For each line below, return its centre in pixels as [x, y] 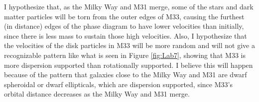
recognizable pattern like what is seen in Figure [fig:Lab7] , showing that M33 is [125, 55]
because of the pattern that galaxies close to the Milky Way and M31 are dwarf [126, 75]
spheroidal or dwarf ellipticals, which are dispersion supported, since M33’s [118, 84]
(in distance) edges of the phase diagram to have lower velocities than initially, [124, 26]
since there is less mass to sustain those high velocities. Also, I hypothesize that [126, 35]
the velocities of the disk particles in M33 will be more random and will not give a [129, 45]
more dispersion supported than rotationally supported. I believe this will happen [129, 65]
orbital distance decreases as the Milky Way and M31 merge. [97, 94]
